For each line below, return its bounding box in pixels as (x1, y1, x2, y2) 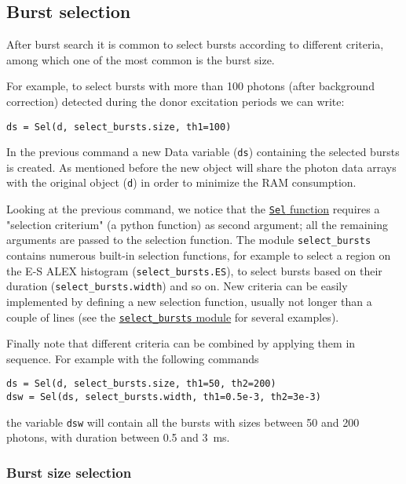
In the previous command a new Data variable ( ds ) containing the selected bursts (6, 144, 400, 160)
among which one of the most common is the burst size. (6, 51, 275, 67)
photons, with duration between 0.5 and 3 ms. (6, 429, 230, 446)
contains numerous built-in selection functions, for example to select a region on (6, 247, 391, 264)
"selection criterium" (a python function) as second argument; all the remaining (6, 216, 389, 232)
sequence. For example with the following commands (6, 350, 259, 366)
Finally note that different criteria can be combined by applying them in (6, 335, 356, 351)
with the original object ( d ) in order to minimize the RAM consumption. (6, 174, 357, 191)
